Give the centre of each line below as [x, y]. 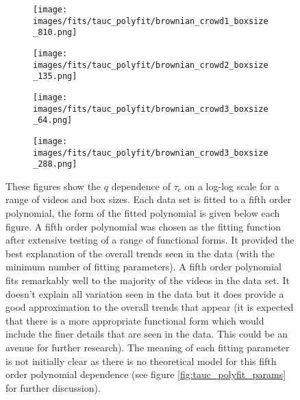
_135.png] [55, 77]
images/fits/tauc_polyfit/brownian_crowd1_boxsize [151, 21]
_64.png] [53, 120]
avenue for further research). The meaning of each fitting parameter [148, 347]
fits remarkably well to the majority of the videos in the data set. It [148, 280]
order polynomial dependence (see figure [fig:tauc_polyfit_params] [146, 374]
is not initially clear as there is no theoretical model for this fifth [141, 361]
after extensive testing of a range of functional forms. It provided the [150, 240]
